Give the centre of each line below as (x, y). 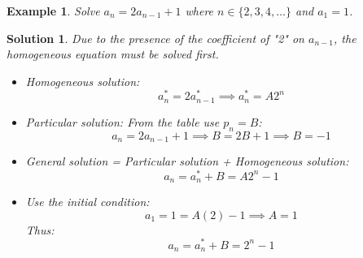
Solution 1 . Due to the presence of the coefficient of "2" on (155, 38)
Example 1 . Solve (53, 11)
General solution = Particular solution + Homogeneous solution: (187, 161)
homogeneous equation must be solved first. (113, 54)
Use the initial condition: (87, 202)
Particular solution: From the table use (122, 121)
